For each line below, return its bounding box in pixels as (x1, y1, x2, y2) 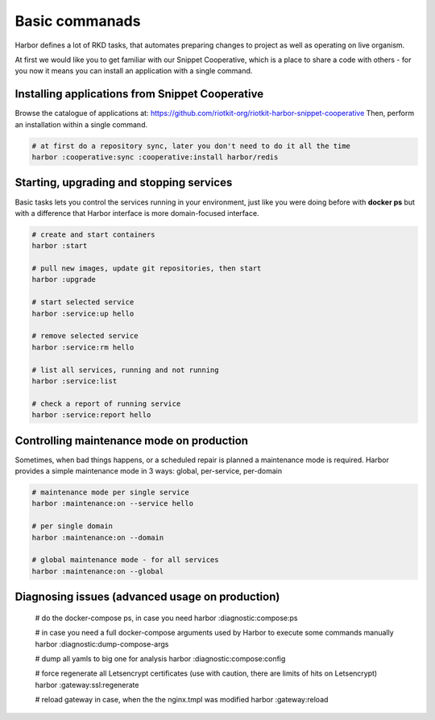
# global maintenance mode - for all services (31, 556, 219, 565)
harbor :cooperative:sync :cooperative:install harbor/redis (31, 153, 279, 161)
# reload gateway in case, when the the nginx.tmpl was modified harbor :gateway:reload (35, 695, 329, 705)
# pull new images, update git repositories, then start (31, 264, 262, 273)
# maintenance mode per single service (31, 488, 189, 497)
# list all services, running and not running (31, 365, 219, 374)
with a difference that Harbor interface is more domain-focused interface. (14, 208, 259, 217)
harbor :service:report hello (31, 411, 151, 420)
